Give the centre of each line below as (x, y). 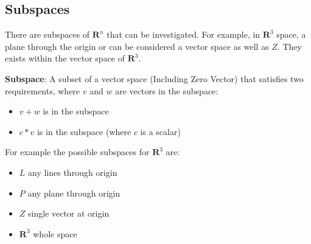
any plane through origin (74, 193)
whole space (55, 233)
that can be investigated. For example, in (183, 34)
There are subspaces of (47, 34)
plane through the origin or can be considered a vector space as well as (137, 46)
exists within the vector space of (65, 58)
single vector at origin (69, 213)
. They (289, 46)
